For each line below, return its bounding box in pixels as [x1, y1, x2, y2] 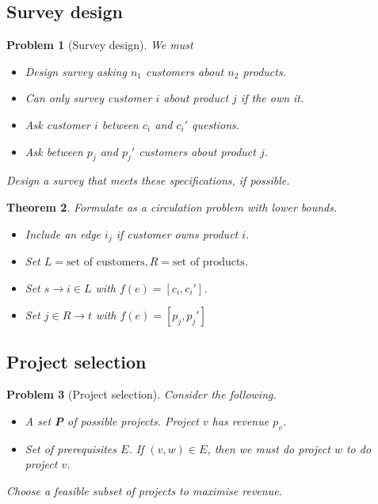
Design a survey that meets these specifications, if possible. [6, 172, 290, 189]
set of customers [66, 257, 145, 269]
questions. [192, 116, 240, 132]
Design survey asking [25, 63, 127, 79]
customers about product [139, 143, 256, 159]
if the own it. [240, 90, 304, 106]
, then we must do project [207, 440, 330, 456]
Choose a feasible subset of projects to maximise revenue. [6, 482, 282, 498]
